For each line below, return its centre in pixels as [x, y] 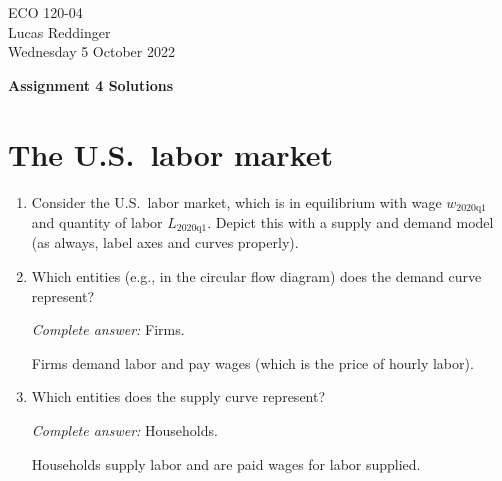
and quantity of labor [97, 221]
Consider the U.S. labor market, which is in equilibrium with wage [236, 201]
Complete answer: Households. [124, 429]
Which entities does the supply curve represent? [178, 396]
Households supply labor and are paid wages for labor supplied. [226, 463]
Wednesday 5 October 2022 [91, 51]
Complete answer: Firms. [108, 329]
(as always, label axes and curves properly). [165, 242]
